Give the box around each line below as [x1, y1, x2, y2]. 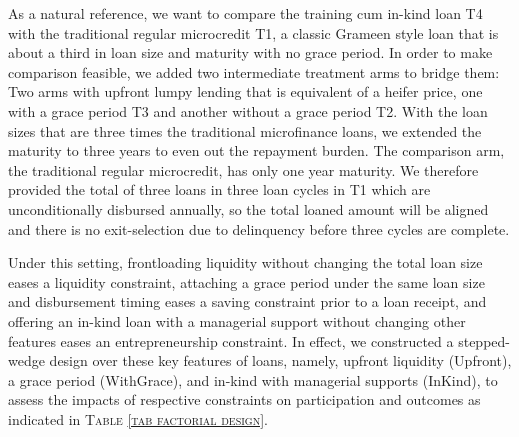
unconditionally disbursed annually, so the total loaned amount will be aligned [8, 198, 489, 219]
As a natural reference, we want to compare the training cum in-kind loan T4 [8, 3, 483, 23]
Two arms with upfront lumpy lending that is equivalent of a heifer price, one [8, 81, 483, 102]
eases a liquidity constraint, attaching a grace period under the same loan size [8, 271, 485, 292]
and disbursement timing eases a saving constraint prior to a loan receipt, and [8, 291, 487, 312]
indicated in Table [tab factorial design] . [8, 408, 268, 429]
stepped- [458, 330, 510, 351]
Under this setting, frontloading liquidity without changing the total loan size [8, 252, 483, 273]
